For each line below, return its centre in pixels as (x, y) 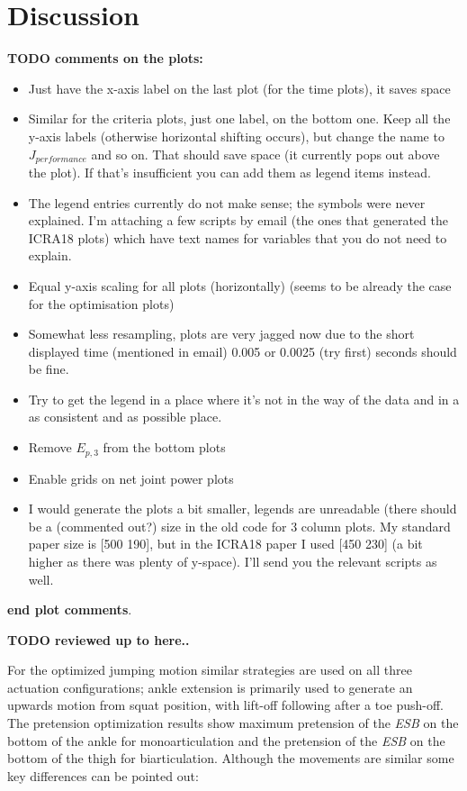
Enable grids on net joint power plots (131, 478)
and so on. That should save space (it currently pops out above (265, 154)
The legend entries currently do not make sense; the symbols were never (227, 202)
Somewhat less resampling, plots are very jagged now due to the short (221, 334)
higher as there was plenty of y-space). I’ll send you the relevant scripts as (233, 561)
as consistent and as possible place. (125, 417)
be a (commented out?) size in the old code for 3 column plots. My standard (239, 526)
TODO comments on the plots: (105, 58)
